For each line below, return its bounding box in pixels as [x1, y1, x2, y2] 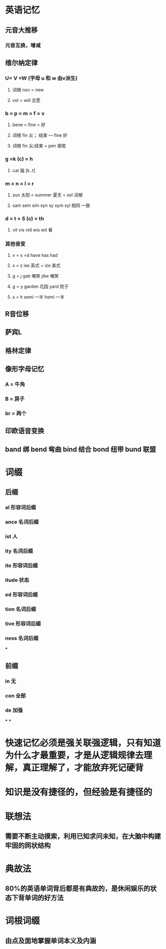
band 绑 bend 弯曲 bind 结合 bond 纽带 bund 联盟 [5, 445, 157, 453]
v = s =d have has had [12, 252, 58, 258]
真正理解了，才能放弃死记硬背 [22, 762, 144, 773]
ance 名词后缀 [5, 519, 39, 525]
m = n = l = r [5, 180, 34, 187]
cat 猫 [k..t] [12, 167, 36, 173]
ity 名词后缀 [5, 548, 33, 555]
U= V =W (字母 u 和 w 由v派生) [5, 75, 78, 82]
